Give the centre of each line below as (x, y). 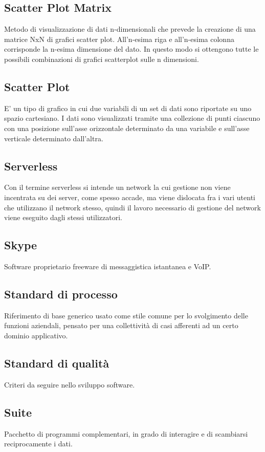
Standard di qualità (57, 363)
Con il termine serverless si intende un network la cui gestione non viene (117, 187)
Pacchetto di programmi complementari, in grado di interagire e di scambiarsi (126, 433)
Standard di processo (61, 294)
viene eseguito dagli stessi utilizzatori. (63, 217)
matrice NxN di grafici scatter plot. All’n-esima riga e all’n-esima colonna (119, 39)
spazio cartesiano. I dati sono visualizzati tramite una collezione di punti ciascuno (132, 118)
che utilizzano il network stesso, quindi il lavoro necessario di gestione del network (132, 207)
